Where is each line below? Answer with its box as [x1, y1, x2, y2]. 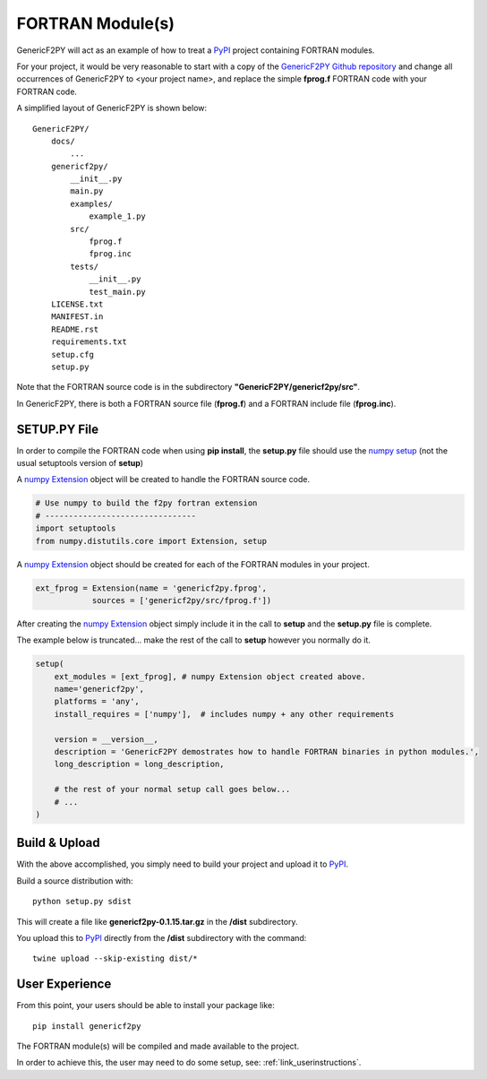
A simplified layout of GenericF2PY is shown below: [16, 103, 208, 114]
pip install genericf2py [32, 1021, 141, 1031]
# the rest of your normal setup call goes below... [54, 784, 291, 795]
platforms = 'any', [54, 696, 141, 707]
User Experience [16, 977, 112, 992]
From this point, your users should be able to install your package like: [16, 1000, 275, 1011]
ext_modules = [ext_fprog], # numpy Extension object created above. [54, 671, 366, 681]
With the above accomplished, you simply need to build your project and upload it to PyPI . [16, 859, 349, 869]
